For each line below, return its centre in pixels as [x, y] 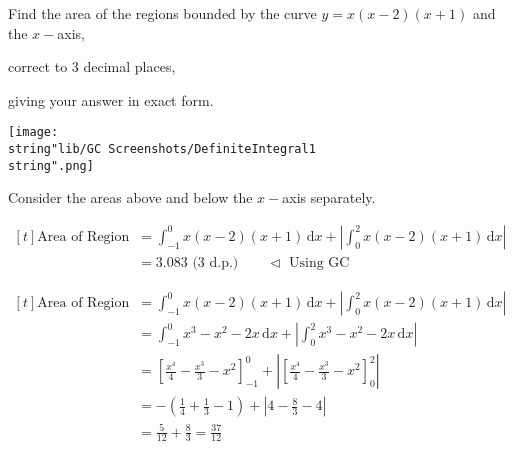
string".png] [51, 165]
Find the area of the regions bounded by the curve [162, 13]
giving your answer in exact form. [111, 99]
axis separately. [329, 197]
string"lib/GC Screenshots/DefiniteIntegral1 [162, 149]
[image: [33, 132]
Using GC [319, 262]
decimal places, [129, 66]
